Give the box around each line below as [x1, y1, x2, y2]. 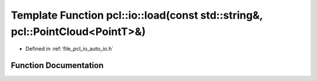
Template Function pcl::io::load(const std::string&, [11, 9, 263, 22]
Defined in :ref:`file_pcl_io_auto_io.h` [25, 45, 114, 52]
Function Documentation [11, 61, 104, 71]
